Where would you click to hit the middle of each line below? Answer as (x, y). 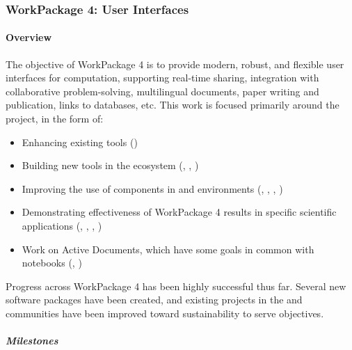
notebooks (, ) (52, 263)
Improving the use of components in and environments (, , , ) (152, 188)
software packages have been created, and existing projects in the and (154, 300)
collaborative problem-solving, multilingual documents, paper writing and (162, 91)
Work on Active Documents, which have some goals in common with (168, 249)
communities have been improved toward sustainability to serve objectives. (165, 313)
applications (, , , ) (62, 225)
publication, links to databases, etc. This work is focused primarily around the (173, 105)
